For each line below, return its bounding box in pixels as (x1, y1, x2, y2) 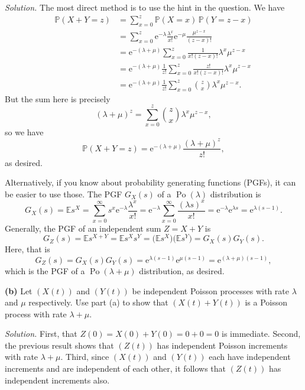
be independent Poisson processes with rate (132, 284, 290, 297)
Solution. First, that (5, 327, 77, 340)
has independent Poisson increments (157, 339, 288, 351)
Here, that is (5, 243, 50, 255)
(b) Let (5, 284, 33, 297)
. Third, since (60, 350, 109, 363)
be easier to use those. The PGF (5, 187, 122, 200)
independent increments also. (5, 373, 110, 386)
